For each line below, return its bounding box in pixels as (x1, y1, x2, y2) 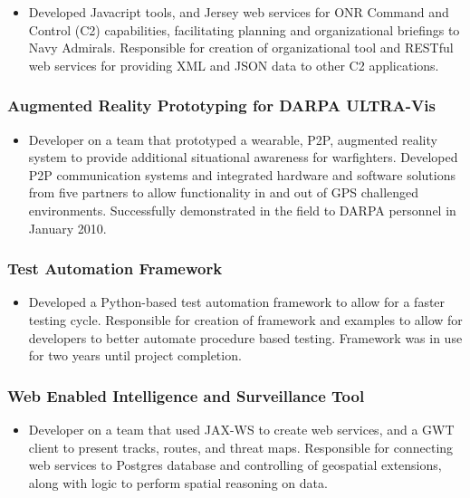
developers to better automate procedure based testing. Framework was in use (28, 328, 463, 347)
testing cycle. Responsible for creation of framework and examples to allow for (28, 310, 463, 329)
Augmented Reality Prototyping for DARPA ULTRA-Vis (7, 94, 436, 117)
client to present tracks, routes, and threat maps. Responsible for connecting (28, 437, 454, 456)
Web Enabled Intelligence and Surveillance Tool (7, 384, 365, 407)
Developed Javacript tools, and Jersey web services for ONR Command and (28, 3, 449, 21)
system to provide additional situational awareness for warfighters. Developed (28, 148, 458, 167)
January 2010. (28, 218, 107, 237)
